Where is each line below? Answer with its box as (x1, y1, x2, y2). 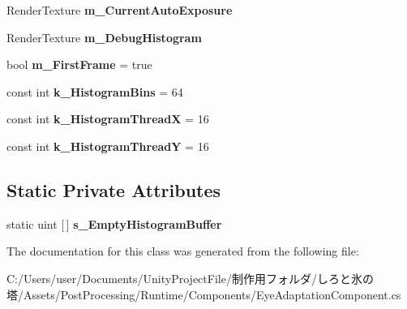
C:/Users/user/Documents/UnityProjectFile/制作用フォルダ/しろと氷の (6, 269, 374, 286)
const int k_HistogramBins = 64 (6, 83, 183, 100)
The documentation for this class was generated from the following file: (6, 242, 359, 260)
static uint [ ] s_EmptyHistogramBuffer (6, 215, 222, 232)
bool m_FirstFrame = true (6, 56, 152, 73)
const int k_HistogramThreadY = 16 (6, 137, 209, 154)
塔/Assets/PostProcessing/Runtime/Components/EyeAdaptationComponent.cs (6, 285, 401, 303)
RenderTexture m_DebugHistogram (6, 28, 202, 45)
